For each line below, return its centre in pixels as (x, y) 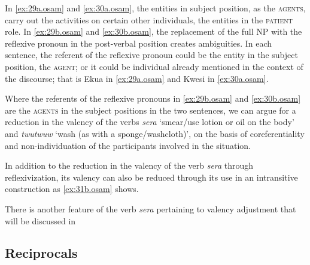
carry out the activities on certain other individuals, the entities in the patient (149, 19)
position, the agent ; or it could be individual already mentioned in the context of (154, 66)
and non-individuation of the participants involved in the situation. (128, 145)
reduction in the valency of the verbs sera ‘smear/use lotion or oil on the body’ (150, 122)
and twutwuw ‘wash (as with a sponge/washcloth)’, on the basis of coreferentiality (155, 133)
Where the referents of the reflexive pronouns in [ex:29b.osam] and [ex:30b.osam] (153, 98)
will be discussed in (40, 220)
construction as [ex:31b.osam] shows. (72, 189)
